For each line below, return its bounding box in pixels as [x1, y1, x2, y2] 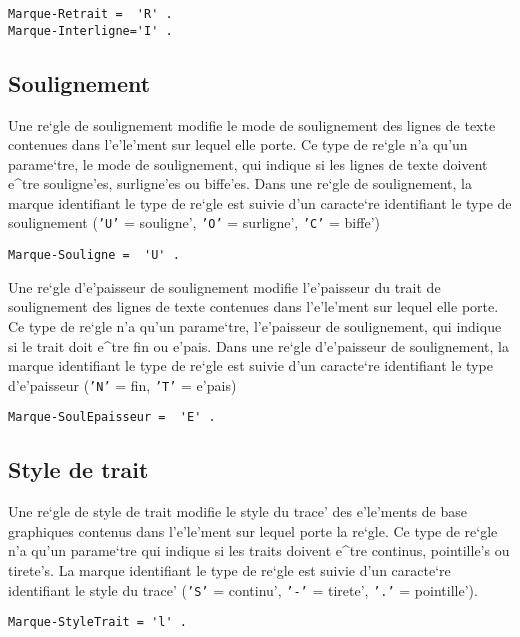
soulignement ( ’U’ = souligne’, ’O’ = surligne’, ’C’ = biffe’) [8, 212, 380, 233]
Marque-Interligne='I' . [8, 23, 173, 38]
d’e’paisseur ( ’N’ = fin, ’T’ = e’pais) [8, 374, 237, 395]
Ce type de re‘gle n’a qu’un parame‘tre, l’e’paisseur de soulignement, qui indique [8, 315, 502, 336]
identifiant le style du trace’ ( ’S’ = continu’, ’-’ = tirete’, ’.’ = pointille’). [8, 579, 478, 600]
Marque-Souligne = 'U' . [8, 248, 180, 263]
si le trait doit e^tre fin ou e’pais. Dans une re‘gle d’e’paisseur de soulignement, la [8, 335, 509, 356]
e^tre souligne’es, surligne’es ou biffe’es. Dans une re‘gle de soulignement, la [8, 173, 472, 194]
